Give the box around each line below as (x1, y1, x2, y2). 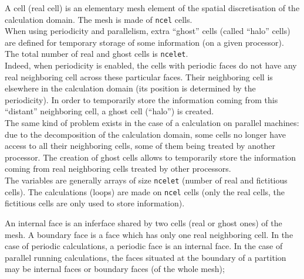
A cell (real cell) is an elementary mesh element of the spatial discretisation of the (5, 2, 300, 13)
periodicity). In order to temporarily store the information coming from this (5, 93, 278, 106)
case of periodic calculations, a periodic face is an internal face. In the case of (5, 240, 283, 252)
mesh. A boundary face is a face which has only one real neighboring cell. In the (5, 228, 293, 240)
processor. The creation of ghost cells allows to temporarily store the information (5, 151, 296, 163)
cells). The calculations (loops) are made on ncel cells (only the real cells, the (5, 185, 285, 198)
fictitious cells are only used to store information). (5, 197, 185, 209)
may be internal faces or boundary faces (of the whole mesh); (5, 263, 225, 275)
